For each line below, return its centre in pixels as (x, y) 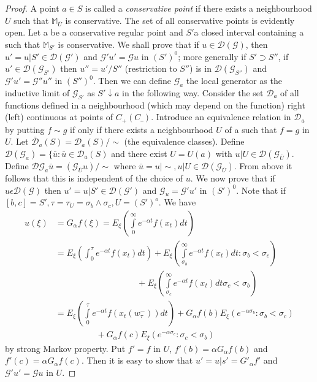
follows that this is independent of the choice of (94, 178)
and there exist (139, 153)
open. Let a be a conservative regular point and (94, 32)
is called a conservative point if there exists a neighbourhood (199, 8)
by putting (25, 129)
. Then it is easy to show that (137, 360)
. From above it (263, 165)
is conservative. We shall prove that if (128, 44)
